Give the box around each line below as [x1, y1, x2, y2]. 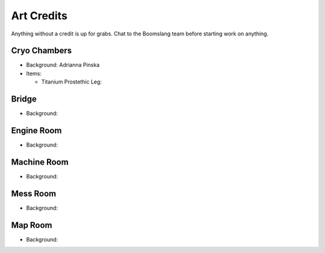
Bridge [11, 94, 37, 105]
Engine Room [11, 125, 62, 135]
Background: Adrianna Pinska [26, 61, 100, 69]
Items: [26, 70, 42, 77]
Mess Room [11, 188, 57, 198]
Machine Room [11, 157, 69, 167]
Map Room [11, 220, 52, 230]
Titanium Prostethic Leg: [41, 78, 102, 85]
